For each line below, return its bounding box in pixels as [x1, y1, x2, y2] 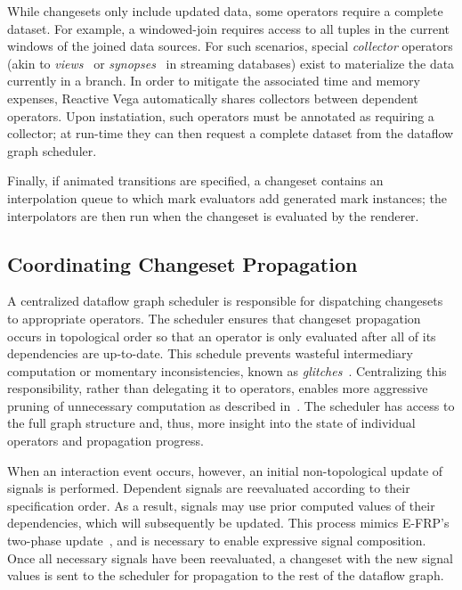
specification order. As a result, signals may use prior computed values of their [7, 496, 435, 514]
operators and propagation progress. [7, 431, 204, 450]
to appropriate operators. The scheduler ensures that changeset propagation [7, 308, 421, 327]
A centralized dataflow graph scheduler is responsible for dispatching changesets [7, 291, 443, 310]
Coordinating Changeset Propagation [7, 250, 358, 277]
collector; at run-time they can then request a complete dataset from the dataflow [7, 124, 454, 143]
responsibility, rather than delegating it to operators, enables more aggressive [7, 379, 428, 397]
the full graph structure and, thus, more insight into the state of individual [7, 414, 416, 432]
